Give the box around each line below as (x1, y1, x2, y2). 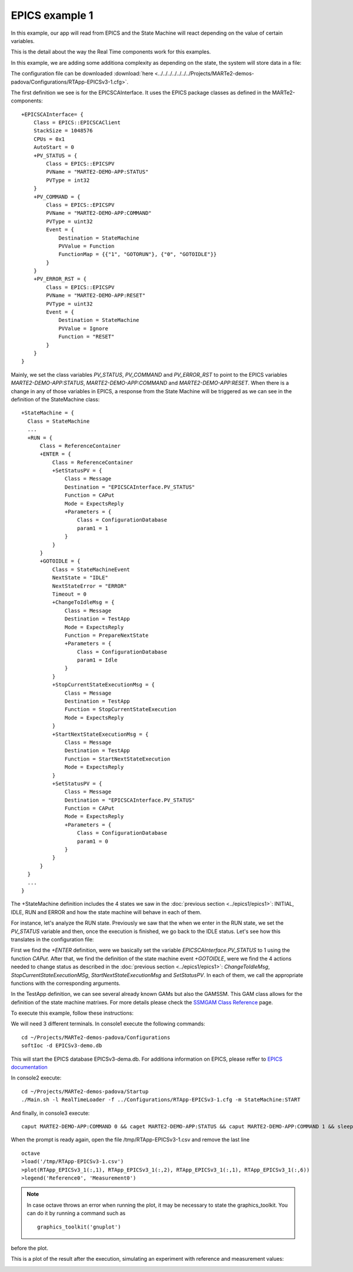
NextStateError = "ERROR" (52, 583, 127, 589)
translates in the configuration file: (11, 936, 94, 943)
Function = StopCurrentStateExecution (65, 706, 176, 713)
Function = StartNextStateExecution (65, 755, 171, 762)
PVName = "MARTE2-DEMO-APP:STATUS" (46, 168, 149, 175)
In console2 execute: (11, 1074, 62, 1081)
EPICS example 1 (11, 9, 94, 22)
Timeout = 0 (52, 590, 87, 597)
